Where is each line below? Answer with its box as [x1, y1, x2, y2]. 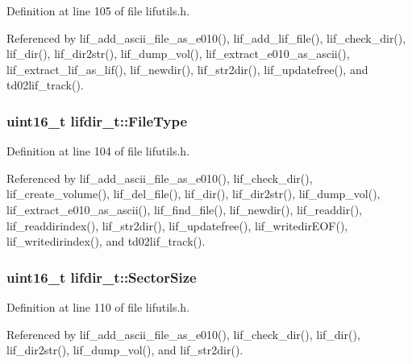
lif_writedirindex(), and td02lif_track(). [6, 233, 206, 250]
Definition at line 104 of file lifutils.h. [6, 143, 190, 159]
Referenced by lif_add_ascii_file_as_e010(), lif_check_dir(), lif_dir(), [6, 325, 360, 342]
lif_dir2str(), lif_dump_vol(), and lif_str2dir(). [6, 341, 243, 358]
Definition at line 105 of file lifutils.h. [6, 2, 190, 19]
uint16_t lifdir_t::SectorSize [6, 267, 197, 287]
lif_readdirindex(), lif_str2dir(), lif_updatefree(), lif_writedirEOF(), [6, 217, 348, 234]
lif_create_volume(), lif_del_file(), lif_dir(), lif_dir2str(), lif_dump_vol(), [6, 185, 381, 202]
